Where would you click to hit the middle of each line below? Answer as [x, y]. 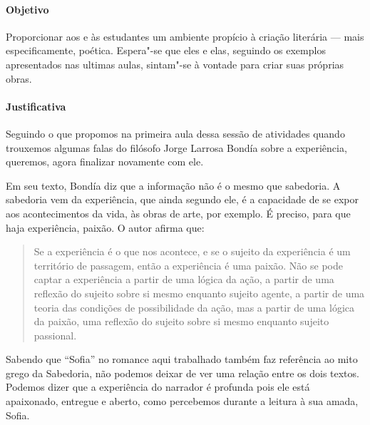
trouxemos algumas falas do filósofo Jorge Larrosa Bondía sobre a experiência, [176, 147]
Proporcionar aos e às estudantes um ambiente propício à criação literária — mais [185, 36]
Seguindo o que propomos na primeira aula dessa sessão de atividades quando [175, 133]
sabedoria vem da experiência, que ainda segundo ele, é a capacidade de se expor [182, 199]
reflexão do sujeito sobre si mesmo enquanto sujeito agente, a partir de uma [199, 293]
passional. [55, 335]
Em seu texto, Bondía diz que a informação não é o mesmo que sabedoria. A [173, 185]
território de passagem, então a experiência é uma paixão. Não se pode [188, 265]
